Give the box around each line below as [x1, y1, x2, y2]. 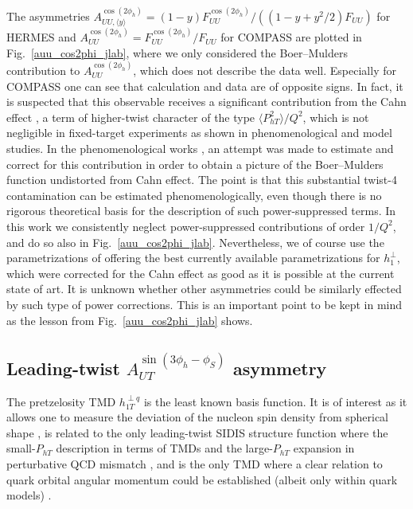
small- [6, 440, 36, 456]
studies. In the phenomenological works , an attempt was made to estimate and [6, 140, 394, 157]
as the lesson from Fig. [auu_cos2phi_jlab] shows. [6, 311, 253, 328]
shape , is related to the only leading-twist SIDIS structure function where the [6, 424, 388, 440]
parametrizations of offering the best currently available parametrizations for [6, 249, 380, 266]
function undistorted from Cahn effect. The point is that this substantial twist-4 [6, 171, 397, 188]
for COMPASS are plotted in [220, 29, 362, 45]
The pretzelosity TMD [6, 393, 116, 409]
